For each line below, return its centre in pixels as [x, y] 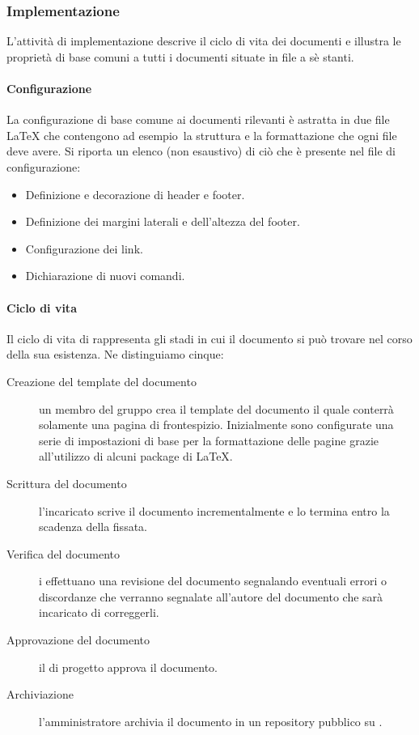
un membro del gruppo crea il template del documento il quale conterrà [216, 408]
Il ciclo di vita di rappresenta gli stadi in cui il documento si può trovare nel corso [209, 338]
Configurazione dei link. [84, 248]
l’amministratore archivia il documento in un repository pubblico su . [211, 721]
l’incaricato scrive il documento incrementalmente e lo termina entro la [214, 510]
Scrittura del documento [67, 483]
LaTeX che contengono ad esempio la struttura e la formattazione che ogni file [202, 135]
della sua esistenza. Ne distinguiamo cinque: [115, 354]
